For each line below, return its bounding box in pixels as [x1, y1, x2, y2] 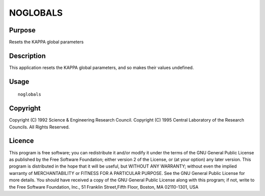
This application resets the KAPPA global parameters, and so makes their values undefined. [9, 64, 194, 71]
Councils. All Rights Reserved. [9, 124, 70, 130]
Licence [9, 137, 34, 145]
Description [9, 51, 46, 60]
